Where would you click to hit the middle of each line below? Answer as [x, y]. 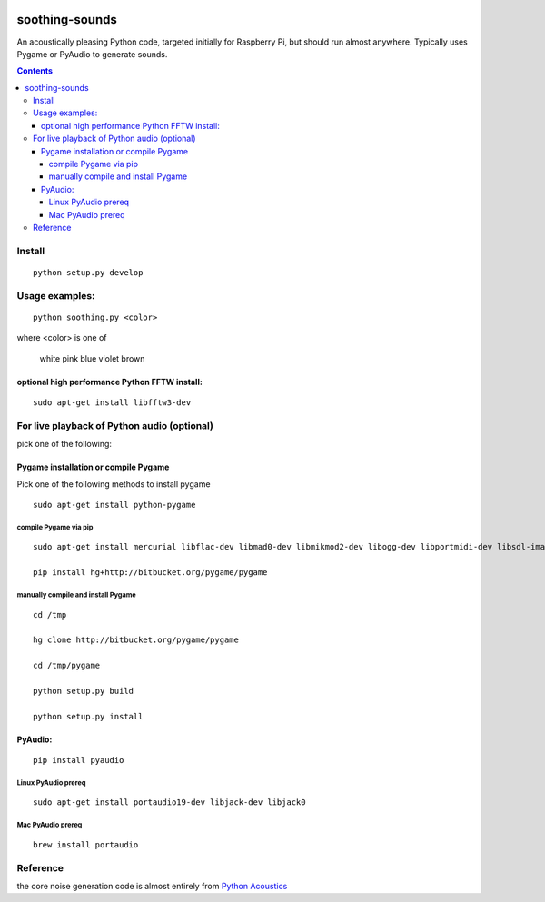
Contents [35, 71]
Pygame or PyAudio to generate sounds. [92, 54]
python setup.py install [88, 716]
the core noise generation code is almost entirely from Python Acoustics [152, 886]
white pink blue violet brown [92, 358]
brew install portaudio [86, 844]
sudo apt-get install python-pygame [114, 505]
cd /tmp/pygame [67, 666]
